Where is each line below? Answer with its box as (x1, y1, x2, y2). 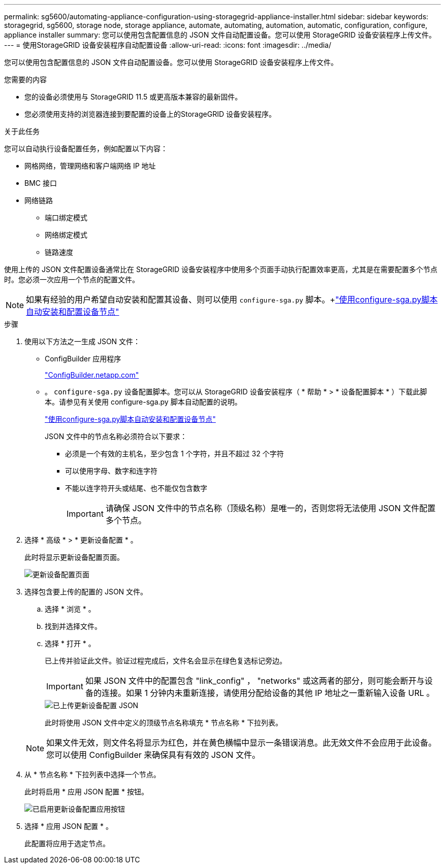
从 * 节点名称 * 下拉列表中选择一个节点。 (24, 770, 161, 779)
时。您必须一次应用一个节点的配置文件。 (4, 275, 139, 284)
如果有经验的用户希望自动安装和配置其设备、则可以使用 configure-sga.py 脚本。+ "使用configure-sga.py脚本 (26, 294, 438, 305)
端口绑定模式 (45, 213, 87, 222)
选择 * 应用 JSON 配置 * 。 (24, 822, 113, 830)
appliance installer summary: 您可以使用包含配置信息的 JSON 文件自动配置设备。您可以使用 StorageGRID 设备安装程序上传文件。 (4, 30, 436, 39)
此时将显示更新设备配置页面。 (24, 553, 124, 561)
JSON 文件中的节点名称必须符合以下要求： (45, 432, 187, 441)
